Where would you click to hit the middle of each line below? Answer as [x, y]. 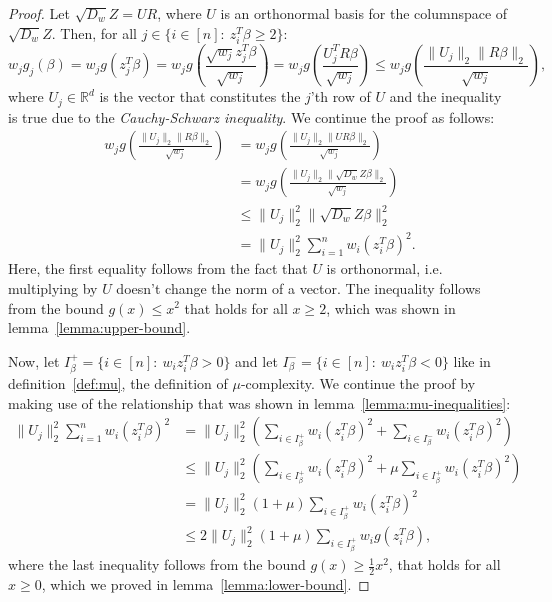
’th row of [340, 96]
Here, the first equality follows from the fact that [158, 268]
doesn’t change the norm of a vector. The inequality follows [298, 287]
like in [472, 360]
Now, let [34, 360]
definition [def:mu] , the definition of [118, 383]
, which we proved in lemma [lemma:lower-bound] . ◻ [205, 583]
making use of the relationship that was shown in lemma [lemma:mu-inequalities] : [259, 402]
